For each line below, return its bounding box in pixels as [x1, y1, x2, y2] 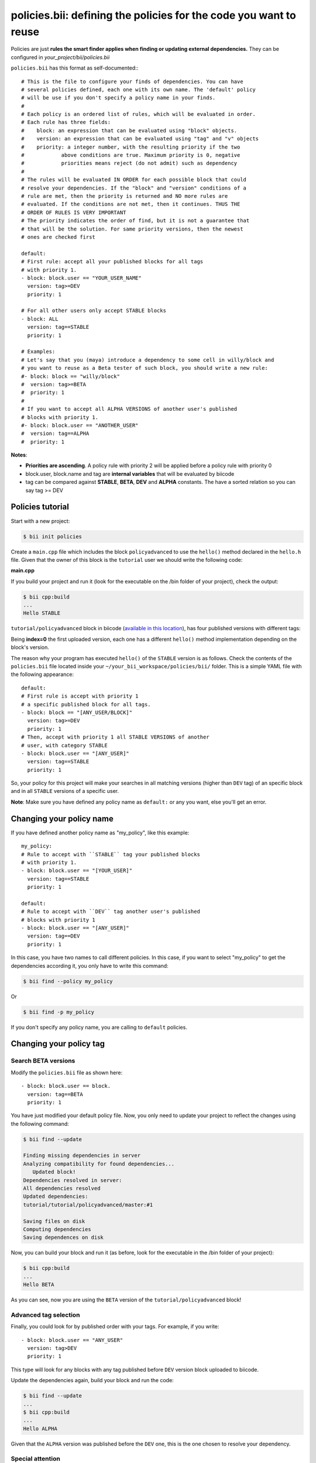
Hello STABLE [23, 610, 61, 617]
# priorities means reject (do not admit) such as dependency [21, 160, 238, 167]
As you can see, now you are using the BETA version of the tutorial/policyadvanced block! [11, 1296, 242, 1303]
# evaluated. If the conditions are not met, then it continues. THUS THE [21, 201, 241, 208]
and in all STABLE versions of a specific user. [11, 788, 119, 795]
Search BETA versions [11, 1057, 75, 1065]
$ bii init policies [23, 533, 82, 540]
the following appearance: [11, 671, 74, 678]
